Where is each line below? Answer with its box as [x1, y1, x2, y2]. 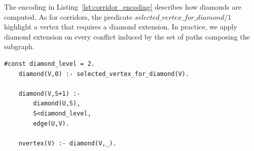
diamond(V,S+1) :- [18, 90, 81, 97]
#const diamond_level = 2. [4, 60, 95, 67]
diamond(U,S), [33, 100, 81, 107]
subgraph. [4, 41, 35, 52]
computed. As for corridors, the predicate [4, 11, 133, 22]
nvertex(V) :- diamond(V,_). [18, 139, 117, 147]
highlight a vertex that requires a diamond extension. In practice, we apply [4, 21, 237, 32]
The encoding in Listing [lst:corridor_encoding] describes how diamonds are [4, 2, 241, 12]
